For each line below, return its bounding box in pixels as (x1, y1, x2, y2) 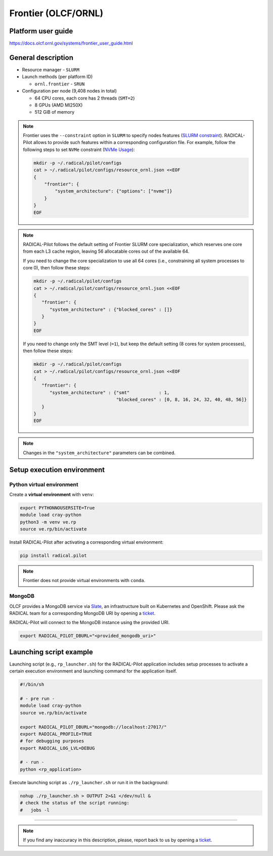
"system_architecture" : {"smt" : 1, (50, 390, 170, 395)
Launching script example (9, 647, 94, 656)
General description (9, 53, 73, 62)
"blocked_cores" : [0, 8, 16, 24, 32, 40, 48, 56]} (116, 397, 247, 403)
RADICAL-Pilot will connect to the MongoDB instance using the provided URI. (9, 620, 170, 626)
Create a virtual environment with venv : (9, 491, 95, 497)
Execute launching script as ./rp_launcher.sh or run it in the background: (9, 779, 169, 785)
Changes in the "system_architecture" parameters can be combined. (23, 450, 176, 456)
